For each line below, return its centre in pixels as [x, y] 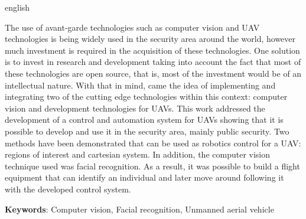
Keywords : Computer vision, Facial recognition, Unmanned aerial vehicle [139, 209]
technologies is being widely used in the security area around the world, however [150, 39]
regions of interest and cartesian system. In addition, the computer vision [138, 154]
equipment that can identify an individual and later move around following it [144, 177]
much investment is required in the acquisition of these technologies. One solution [152, 50]
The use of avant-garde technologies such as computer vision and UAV [132, 27]
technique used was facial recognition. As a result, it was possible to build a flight [152, 166]
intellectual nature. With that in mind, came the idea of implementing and [140, 85]
